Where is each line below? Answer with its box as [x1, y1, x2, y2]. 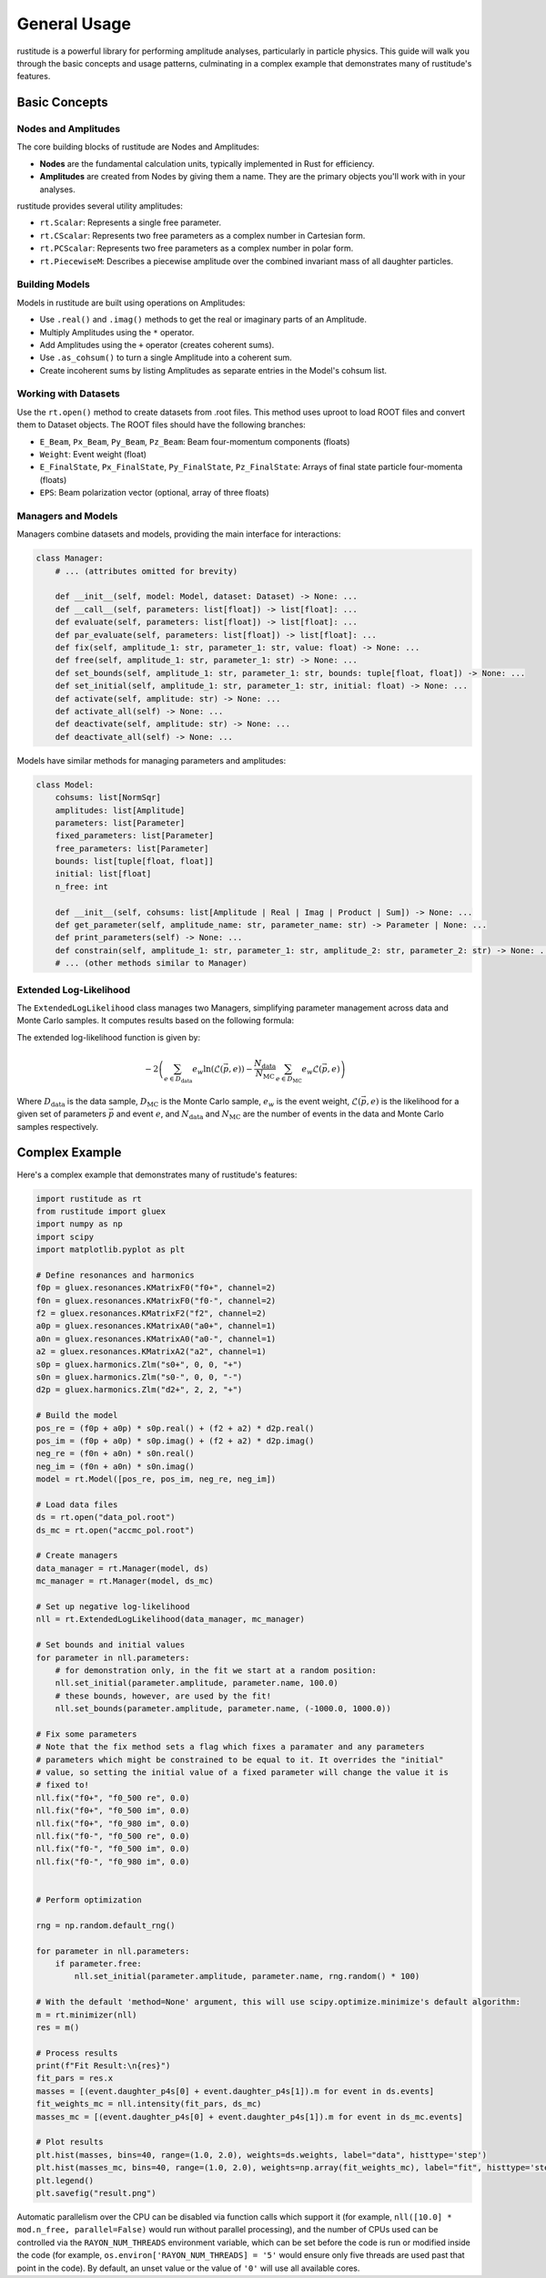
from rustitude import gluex [35, 1206, 167, 1216]
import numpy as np [35, 1219, 123, 1229]
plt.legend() [35, 2175, 95, 2186]
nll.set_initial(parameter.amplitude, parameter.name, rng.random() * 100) [74, 1971, 420, 1982]
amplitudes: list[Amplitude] [55, 805, 186, 816]
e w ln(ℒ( [192, 1063, 224, 1076]
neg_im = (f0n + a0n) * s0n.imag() [35, 1461, 195, 1472]
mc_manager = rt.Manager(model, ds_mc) [35, 1576, 214, 1586]
